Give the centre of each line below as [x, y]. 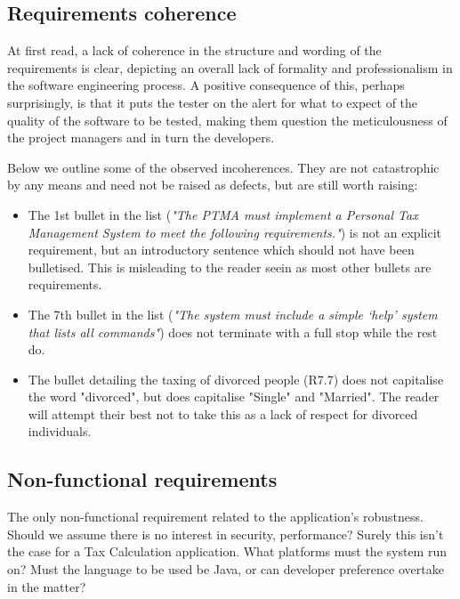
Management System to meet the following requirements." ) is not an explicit [234, 232]
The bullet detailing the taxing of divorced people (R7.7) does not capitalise [236, 379]
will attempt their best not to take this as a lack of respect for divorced [223, 413]
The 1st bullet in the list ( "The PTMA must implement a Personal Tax [223, 214]
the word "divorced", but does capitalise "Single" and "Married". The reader [234, 397]
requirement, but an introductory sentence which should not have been [221, 250]
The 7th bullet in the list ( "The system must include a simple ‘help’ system [233, 314]
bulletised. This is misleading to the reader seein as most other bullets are [230, 267]
